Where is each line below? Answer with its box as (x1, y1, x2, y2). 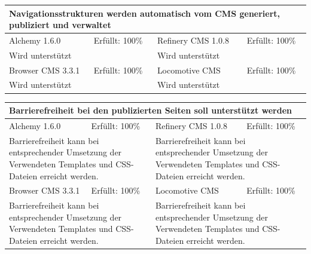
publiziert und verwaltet (9, 19, 111, 31)
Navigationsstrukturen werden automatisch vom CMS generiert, (9, 7, 280, 19)
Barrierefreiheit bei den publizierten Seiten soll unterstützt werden (9, 104, 292, 117)
